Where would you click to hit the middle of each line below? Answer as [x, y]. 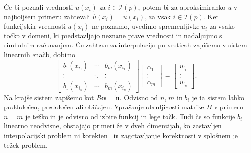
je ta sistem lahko [218, 97]
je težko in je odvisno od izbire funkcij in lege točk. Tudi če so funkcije [130, 116]
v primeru [228, 107]
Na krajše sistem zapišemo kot [49, 97]
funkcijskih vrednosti [35, 26]
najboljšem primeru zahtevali [47, 16]
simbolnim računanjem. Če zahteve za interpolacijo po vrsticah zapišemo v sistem [125, 45]
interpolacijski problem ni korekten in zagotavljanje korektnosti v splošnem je [121, 135]
